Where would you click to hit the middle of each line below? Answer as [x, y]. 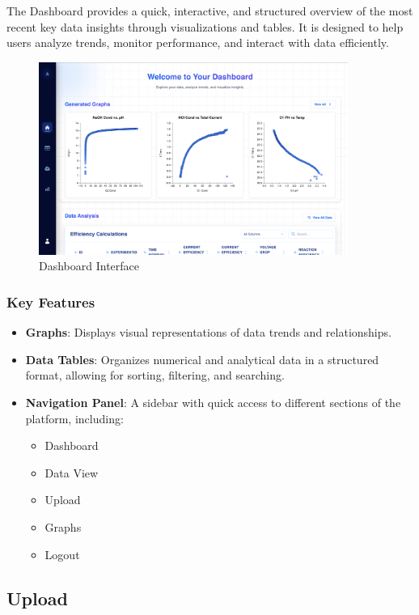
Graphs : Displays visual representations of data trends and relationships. [208, 332]
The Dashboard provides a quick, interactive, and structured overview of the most [210, 11]
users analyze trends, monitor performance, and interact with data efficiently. [198, 42]
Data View [72, 472]
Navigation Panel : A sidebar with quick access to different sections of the [213, 403]
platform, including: [74, 418]
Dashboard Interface [89, 266]
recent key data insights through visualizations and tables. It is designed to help [205, 26]
